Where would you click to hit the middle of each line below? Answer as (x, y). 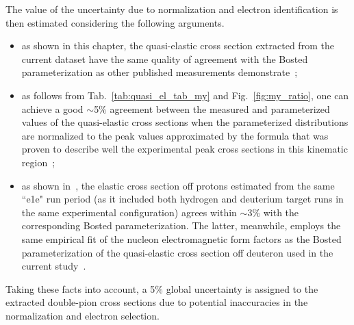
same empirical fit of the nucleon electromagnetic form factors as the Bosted (181, 238)
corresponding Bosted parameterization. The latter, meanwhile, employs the (181, 225)
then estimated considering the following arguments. (115, 22)
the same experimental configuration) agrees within (129, 212)
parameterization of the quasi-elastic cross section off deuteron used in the (177, 252)
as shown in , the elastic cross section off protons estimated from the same (178, 185)
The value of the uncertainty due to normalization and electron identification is (172, 9)
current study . (54, 266)
